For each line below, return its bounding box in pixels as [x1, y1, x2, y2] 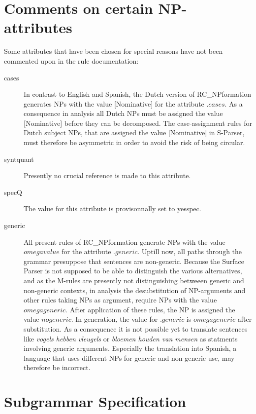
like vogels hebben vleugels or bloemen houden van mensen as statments [24, 333, 238, 343]
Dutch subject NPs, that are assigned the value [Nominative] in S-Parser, [24, 127, 245, 138]
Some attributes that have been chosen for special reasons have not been [4, 46, 223, 56]
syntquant [4, 153, 34, 164]
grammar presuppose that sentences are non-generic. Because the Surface [24, 256, 244, 266]
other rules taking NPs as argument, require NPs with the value [24, 295, 217, 305]
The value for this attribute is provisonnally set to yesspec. [24, 203, 201, 214]
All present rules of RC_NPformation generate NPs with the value [24, 236, 225, 247]
